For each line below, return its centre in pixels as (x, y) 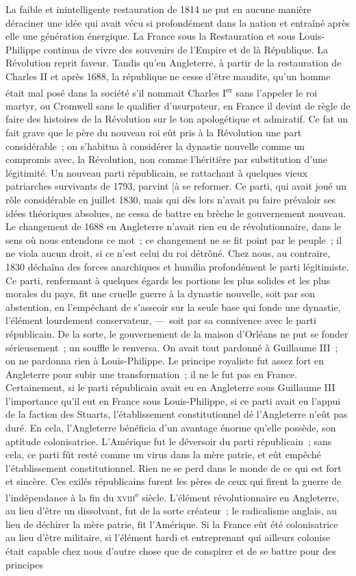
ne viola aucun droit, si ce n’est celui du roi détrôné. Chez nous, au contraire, (168, 253)
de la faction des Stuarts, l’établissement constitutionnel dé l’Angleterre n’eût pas (177, 414)
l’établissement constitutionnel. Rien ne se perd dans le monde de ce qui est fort (174, 467)
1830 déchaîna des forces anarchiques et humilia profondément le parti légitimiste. (177, 266)
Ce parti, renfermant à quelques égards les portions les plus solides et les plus (168, 280)
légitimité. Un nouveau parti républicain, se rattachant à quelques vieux (156, 172)
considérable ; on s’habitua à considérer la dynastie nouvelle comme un (155, 146)
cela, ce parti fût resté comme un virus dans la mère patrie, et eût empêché (163, 454)
